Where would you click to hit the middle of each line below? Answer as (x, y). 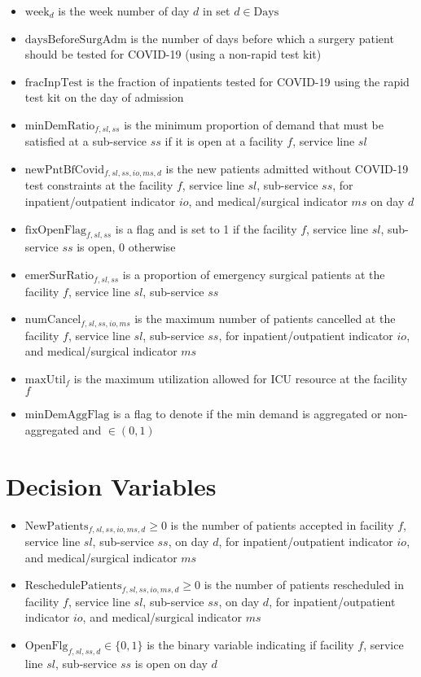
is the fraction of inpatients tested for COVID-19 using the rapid (248, 81)
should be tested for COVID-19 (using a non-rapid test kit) (173, 54)
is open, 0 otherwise (126, 247)
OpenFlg (46, 646)
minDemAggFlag (67, 415)
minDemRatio (60, 126)
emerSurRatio (59, 276)
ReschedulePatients (73, 586)
